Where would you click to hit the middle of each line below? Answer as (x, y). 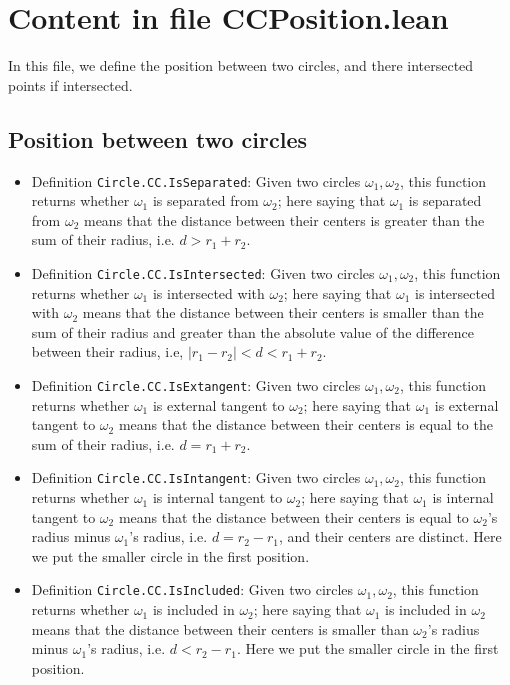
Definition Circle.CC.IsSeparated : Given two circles (196, 180)
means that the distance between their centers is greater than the (284, 219)
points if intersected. (70, 84)
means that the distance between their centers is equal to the (305, 424)
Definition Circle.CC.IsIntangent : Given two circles (196, 477)
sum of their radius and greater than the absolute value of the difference (252, 331)
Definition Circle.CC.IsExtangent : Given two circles (196, 384)
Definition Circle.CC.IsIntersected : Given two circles (203, 272)
